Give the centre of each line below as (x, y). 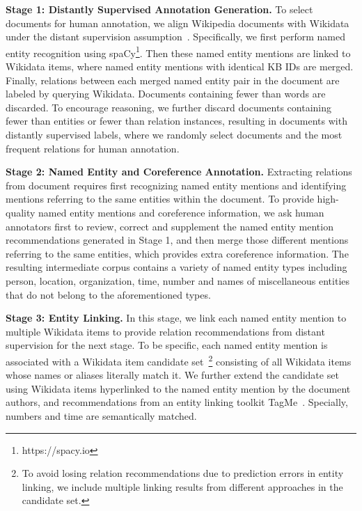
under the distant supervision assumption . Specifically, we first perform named (175, 37)
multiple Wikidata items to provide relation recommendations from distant (165, 331)
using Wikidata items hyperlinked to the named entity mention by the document (178, 388)
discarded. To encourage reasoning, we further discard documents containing (169, 107)
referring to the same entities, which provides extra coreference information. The (177, 253)
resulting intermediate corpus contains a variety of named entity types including (176, 267)
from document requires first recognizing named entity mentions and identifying (176, 185)
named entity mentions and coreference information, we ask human (181, 212)
